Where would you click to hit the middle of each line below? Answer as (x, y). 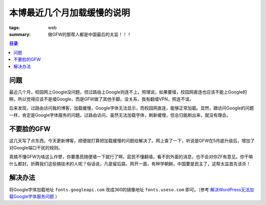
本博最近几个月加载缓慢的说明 (70, 13)
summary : (20, 34)
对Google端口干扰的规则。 (36, 147)
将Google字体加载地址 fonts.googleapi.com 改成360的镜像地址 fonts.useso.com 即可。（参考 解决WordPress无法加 (132, 189)
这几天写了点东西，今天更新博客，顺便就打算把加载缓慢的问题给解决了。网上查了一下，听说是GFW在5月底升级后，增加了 (132, 141)
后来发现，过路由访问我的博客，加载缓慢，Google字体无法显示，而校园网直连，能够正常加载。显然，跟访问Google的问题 (132, 108)
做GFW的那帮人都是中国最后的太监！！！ (90, 34)
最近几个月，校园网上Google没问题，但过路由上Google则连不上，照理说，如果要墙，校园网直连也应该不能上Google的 (128, 92)
